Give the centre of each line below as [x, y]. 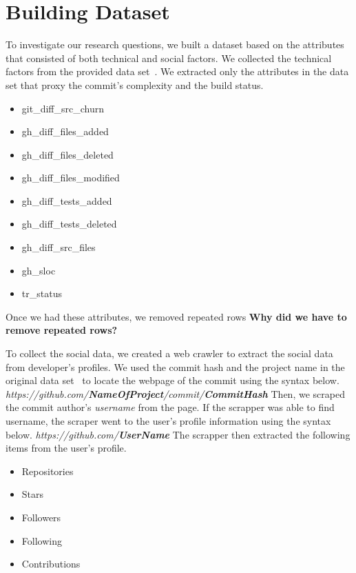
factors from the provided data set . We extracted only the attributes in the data [177, 71]
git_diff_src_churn [63, 108]
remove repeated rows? [62, 330]
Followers [41, 517]
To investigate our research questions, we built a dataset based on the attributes [175, 44]
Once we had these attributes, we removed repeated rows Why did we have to [176, 316]
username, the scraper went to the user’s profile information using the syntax [168, 421]
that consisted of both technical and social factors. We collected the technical [169, 58]
